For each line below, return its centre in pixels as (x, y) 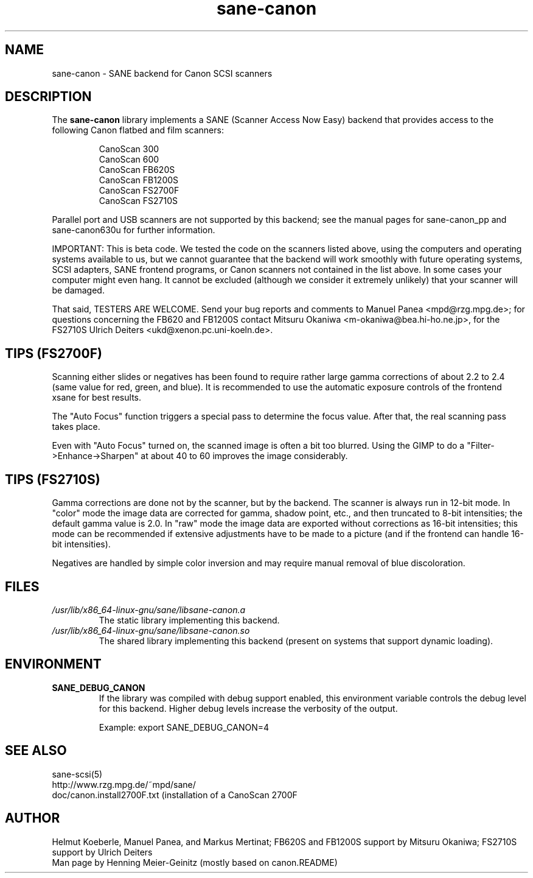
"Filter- (481, 446)
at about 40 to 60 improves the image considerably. (244, 456)
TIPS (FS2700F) (54, 353)
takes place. (76, 427)
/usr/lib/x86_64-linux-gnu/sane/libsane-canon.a (149, 609)
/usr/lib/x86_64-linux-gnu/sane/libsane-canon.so (151, 630)
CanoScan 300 (129, 149)
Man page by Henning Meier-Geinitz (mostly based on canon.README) (195, 862)
